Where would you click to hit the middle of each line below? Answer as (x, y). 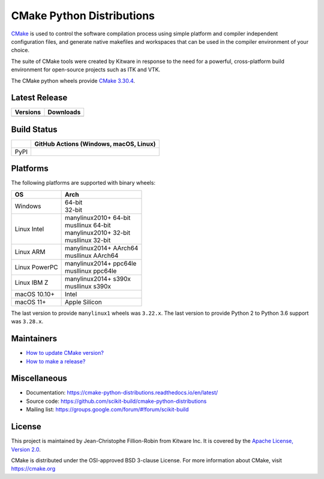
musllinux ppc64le (91, 271)
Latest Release (39, 98)
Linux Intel (29, 229)
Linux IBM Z (31, 282)
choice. (20, 50)
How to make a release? (56, 361)
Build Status (34, 129)
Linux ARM (30, 252)
